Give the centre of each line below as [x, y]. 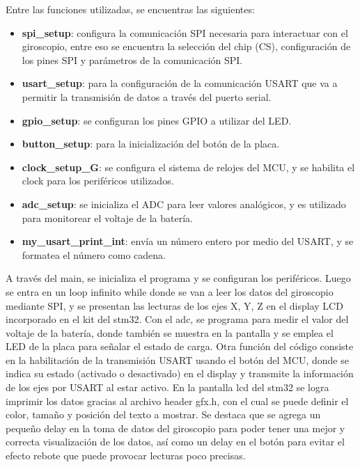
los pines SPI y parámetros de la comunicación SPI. [132, 60]
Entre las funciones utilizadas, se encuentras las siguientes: [130, 9]
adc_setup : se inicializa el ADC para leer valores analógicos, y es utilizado [184, 204]
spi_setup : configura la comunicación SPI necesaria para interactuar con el [185, 32]
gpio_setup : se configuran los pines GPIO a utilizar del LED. [157, 120]
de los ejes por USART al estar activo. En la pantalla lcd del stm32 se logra [167, 387]
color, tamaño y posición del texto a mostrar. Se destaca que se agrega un [163, 414]
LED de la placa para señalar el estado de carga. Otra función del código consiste [180, 346]
